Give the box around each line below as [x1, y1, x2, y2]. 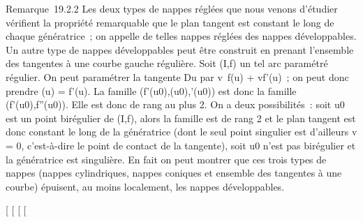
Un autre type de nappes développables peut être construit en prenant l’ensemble [6, 42, 354, 57]
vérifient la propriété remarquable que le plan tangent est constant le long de [6, 15, 334, 29]
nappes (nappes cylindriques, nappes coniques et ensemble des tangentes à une [6, 165, 342, 180]
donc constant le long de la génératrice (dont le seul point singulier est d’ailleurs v [6, 124, 357, 139]
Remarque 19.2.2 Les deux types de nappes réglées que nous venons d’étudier [6, 1, 338, 15]
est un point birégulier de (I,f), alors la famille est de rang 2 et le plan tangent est [6, 110, 356, 125]
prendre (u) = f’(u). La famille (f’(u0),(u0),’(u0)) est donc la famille [6, 83, 297, 98]
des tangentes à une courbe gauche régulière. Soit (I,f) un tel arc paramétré [6, 56, 328, 71]
